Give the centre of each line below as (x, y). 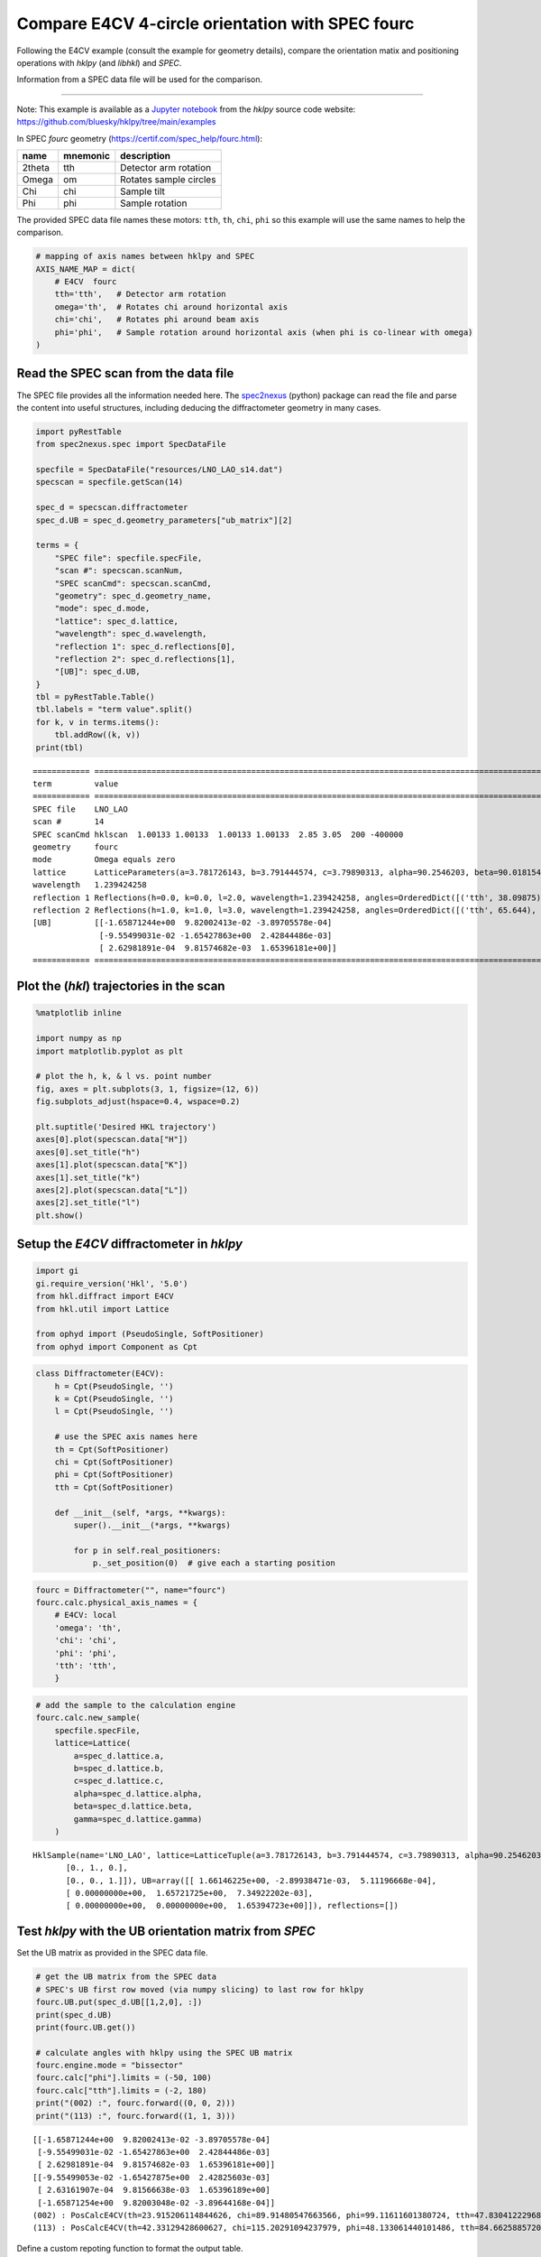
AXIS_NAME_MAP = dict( (86, 269)
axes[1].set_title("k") (88, 1177)
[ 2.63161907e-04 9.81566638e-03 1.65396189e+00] (154, 2190)
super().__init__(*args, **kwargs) (152, 1525)
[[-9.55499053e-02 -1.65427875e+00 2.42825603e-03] (151, 2177)
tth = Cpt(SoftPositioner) (115, 1487)
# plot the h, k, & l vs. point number (124, 1076)
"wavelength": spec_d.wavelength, (131, 634)
